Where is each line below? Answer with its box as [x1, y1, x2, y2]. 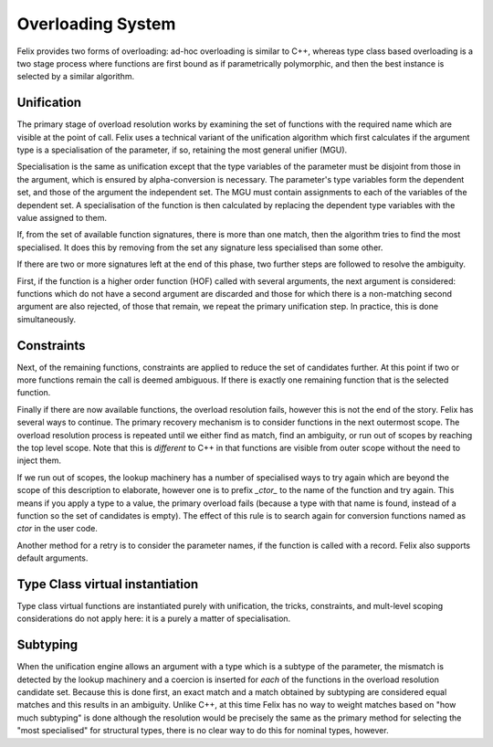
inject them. [16, 455, 62, 466]
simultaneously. [16, 313, 77, 324]
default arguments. [16, 552, 89, 563]
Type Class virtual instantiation [16, 576, 199, 592]
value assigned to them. [16, 212, 108, 223]
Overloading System [16, 14, 176, 34]
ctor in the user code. [16, 523, 98, 534]
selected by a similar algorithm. [16, 71, 135, 82]
